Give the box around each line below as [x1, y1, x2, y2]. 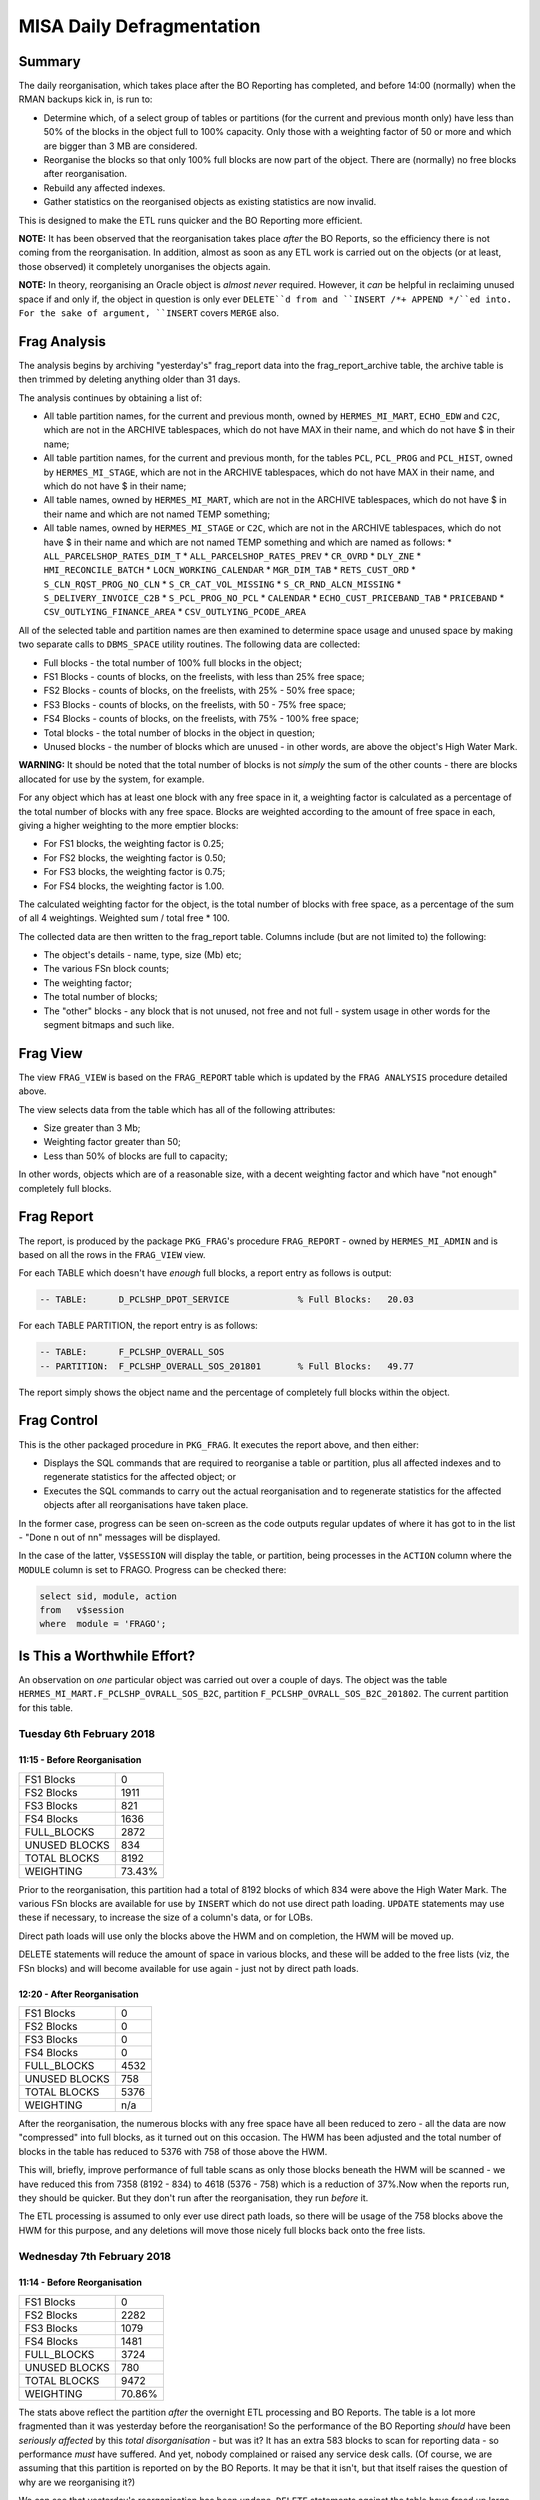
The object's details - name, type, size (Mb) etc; [43, 949, 242, 961]
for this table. [18, 1701, 74, 1714]
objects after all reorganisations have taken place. [43, 1499, 249, 1511]
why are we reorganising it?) [18, 2476, 136, 2488]
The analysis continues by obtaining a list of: [18, 391, 203, 404]
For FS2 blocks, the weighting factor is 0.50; [43, 851, 227, 864]
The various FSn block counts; [43, 963, 170, 975]
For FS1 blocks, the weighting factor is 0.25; [43, 838, 225, 850]
